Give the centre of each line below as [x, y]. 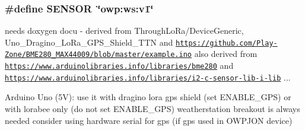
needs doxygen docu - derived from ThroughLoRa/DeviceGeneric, [124, 31]
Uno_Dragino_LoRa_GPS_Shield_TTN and [89, 42]
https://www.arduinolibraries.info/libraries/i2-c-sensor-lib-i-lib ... [148, 77]
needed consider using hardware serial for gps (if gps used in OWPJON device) [149, 120]
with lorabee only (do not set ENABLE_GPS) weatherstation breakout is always [152, 109]
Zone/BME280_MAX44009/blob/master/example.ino [98, 55]
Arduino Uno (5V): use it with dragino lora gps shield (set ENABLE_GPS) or [148, 97]
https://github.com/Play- [226, 43]
